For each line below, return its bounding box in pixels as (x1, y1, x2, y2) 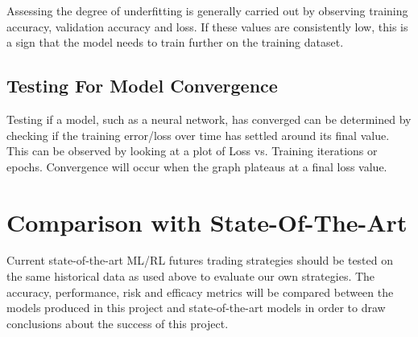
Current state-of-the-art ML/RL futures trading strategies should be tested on (6, 252, 394, 269)
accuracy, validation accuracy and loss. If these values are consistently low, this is (6, 18, 408, 35)
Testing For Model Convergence (6, 73, 278, 98)
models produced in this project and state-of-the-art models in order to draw (6, 299, 386, 316)
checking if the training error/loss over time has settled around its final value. (6, 126, 390, 143)
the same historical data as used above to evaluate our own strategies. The (6, 268, 375, 285)
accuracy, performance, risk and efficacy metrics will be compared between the (6, 283, 394, 300)
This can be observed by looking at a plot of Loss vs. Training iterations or (6, 142, 378, 159)
